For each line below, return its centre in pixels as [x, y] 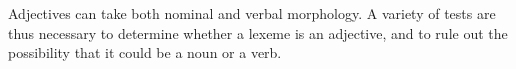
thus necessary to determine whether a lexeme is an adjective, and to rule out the [258, 32]
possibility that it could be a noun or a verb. [145, 52]
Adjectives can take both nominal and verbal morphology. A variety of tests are [252, 13]
